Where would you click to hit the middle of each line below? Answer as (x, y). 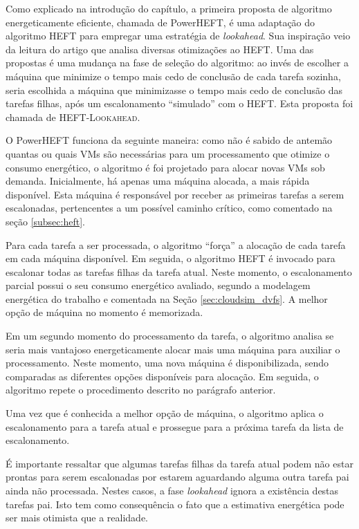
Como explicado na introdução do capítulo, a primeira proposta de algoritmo (169, 8)
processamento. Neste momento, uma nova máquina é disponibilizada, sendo (167, 363)
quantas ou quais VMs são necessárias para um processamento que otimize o (168, 153)
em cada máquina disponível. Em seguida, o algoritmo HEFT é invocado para (171, 258)
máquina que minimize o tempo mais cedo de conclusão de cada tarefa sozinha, (173, 76)
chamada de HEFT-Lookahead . (73, 117)
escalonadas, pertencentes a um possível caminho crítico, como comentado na (169, 208)
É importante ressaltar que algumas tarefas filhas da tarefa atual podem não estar (179, 463)
